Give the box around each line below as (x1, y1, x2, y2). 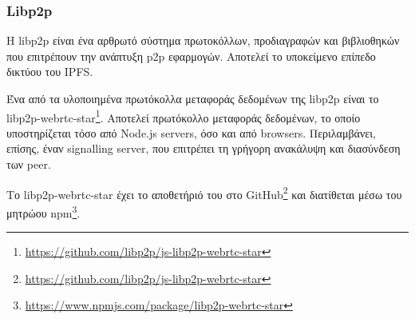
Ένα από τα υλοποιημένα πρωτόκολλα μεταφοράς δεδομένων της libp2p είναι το (6, 90, 379, 106)
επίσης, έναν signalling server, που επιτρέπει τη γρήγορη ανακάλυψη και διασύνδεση (6, 140, 401, 157)
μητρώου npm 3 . (6, 201, 81, 221)
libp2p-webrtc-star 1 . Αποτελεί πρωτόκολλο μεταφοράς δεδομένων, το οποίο (6, 106, 361, 126)
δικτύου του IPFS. (6, 63, 93, 80)
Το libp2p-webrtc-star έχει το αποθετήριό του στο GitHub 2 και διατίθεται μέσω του (6, 183, 402, 202)
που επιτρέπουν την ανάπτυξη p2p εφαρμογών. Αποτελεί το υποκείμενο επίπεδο (6, 47, 376, 64)
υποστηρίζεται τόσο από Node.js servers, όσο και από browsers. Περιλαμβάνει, (6, 124, 376, 141)
